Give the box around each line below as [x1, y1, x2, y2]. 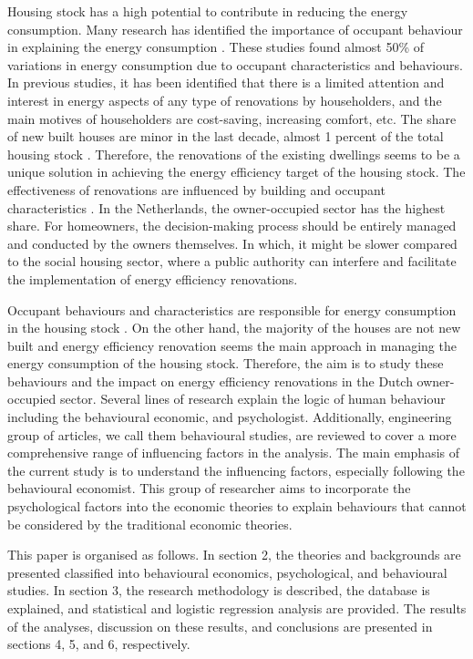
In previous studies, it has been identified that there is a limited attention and [7, 73, 445, 92]
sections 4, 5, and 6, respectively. [7, 634, 190, 654]
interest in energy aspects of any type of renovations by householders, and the [7, 90, 442, 109]
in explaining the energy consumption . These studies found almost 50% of [7, 37, 424, 57]
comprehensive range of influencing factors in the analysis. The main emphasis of [7, 443, 460, 462]
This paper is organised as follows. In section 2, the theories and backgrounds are [7, 545, 461, 564]
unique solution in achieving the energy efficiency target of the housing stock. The [7, 162, 466, 181]
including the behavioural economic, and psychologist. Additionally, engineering [7, 407, 452, 427]
